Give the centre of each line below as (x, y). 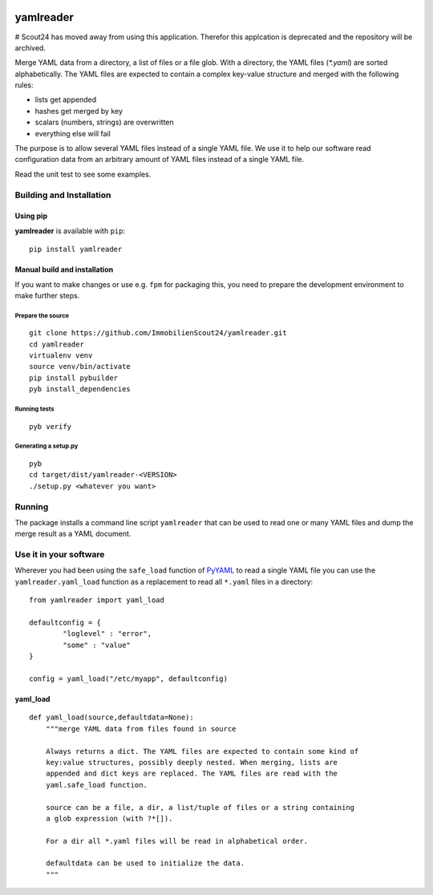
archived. (30, 47)
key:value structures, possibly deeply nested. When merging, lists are (192, 762)
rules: (24, 85)
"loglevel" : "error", (107, 634)
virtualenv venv (61, 356)
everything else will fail (73, 133)
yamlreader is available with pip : (70, 231)
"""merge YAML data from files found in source (141, 729)
